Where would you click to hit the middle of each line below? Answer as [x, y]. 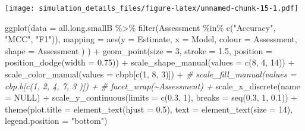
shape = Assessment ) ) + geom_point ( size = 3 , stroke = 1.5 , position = [139, 50]
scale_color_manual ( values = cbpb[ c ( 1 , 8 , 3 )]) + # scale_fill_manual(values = [151, 74]
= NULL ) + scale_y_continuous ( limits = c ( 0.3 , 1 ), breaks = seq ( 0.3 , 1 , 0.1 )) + [151, 97]
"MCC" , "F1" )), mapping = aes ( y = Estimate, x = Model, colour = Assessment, [151, 39]
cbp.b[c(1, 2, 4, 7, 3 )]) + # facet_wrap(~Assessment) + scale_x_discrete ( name [152, 85]
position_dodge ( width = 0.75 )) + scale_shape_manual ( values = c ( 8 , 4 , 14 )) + [150, 62]
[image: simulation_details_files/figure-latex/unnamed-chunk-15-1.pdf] [152, 8]
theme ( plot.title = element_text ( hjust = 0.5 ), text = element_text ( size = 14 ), [149, 109]
